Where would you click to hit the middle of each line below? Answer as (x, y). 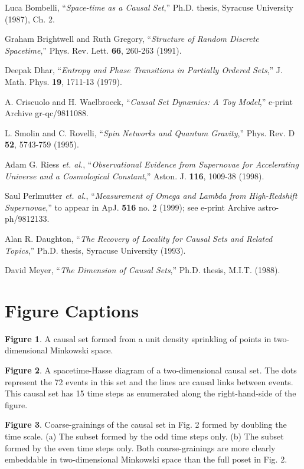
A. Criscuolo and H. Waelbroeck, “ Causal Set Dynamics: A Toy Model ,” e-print (149, 101)
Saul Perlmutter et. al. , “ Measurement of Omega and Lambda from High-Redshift (151, 196)
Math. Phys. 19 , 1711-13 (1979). (63, 81)
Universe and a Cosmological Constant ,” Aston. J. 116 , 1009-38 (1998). (135, 176)
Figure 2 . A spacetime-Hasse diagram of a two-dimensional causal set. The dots (151, 370)
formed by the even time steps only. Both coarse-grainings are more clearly (140, 447)
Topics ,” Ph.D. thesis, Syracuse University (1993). (95, 250)
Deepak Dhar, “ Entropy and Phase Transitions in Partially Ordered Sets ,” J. (144, 70)
